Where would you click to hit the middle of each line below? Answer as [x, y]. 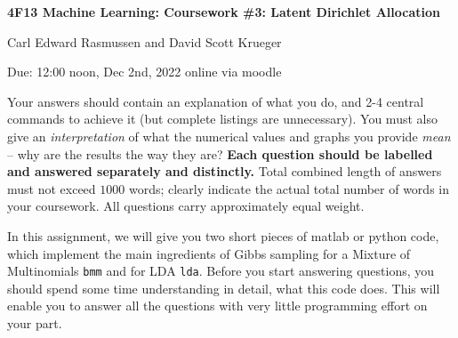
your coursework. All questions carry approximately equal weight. [186, 206]
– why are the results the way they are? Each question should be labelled [220, 153]
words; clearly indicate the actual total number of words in [289, 188]
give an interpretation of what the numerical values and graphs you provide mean [229, 136]
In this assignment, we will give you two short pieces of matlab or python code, [223, 235]
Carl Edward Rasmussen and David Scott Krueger [145, 41]
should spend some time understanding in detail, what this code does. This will [224, 288]
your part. [35, 322]
